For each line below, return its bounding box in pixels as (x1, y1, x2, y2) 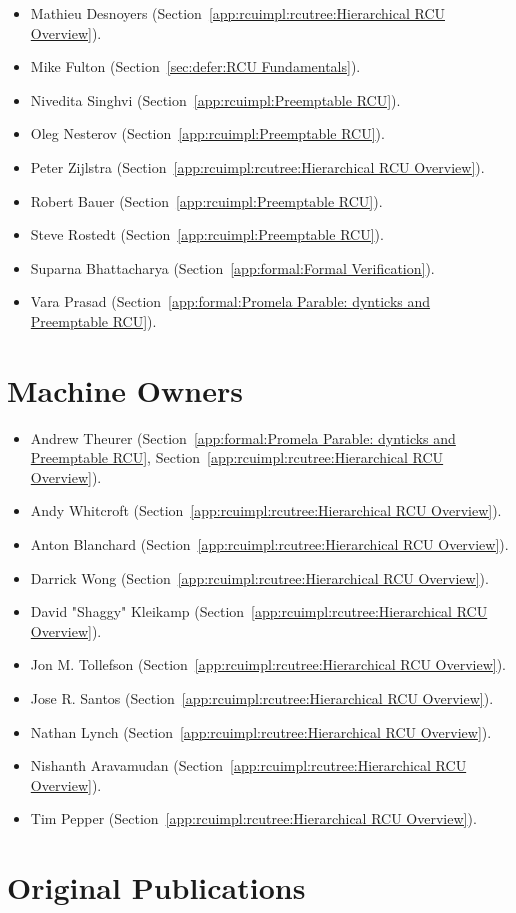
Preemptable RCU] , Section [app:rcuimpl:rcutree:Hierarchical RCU (30, 447, 444, 468)
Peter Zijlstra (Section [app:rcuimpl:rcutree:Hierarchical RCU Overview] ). (30, 156, 485, 177)
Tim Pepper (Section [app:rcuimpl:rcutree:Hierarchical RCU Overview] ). (30, 808, 477, 829)
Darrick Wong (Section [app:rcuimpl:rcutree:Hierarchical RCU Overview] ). (30, 567, 489, 588)
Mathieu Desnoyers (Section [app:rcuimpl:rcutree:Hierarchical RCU (30, 3, 445, 23)
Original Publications (7, 867, 306, 908)
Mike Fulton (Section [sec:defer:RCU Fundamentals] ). (30, 56, 361, 77)
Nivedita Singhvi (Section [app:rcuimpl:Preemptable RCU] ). (30, 89, 401, 110)
